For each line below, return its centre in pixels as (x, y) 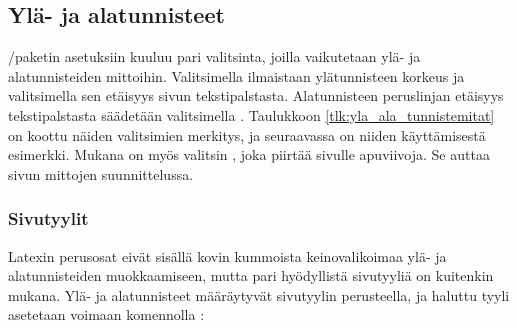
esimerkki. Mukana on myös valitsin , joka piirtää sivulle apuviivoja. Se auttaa (249, 154)
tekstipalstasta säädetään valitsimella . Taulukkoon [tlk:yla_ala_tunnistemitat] (251, 114)
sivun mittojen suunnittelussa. (101, 173)
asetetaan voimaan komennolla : (106, 314)
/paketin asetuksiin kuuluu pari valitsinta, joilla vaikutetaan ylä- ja (214, 56)
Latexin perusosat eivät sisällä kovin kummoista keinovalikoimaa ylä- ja (227, 255)
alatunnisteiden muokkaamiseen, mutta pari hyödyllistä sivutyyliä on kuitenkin (251, 275)
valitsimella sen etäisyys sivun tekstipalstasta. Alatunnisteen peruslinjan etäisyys (256, 95)
